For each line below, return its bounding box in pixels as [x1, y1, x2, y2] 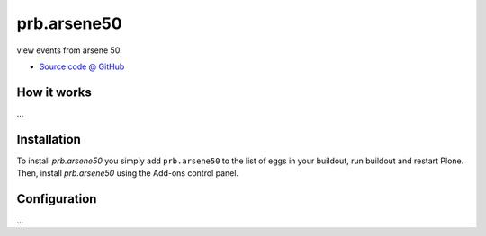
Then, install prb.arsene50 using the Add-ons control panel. [16, 168, 238, 179]
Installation [16, 131, 81, 147]
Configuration [16, 191, 97, 206]
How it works [16, 84, 92, 100]
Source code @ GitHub [39, 61, 125, 72]
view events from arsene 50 [16, 45, 121, 56]
